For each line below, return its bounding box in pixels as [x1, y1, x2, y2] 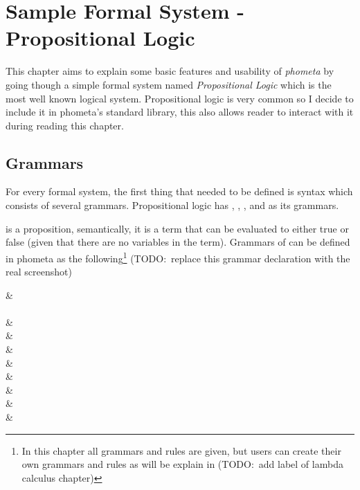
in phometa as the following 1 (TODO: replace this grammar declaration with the [6, 248, 350, 265]
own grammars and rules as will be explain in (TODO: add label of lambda [21, 457, 343, 471]
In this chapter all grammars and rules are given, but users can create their [21, 443, 341, 457]
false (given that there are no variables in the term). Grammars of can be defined [6, 235, 350, 249]
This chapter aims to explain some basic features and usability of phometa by [6, 64, 334, 78]
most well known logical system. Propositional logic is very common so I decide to [6, 91, 354, 105]
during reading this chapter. [6, 118, 124, 132]
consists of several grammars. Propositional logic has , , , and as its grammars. [6, 198, 339, 212]
